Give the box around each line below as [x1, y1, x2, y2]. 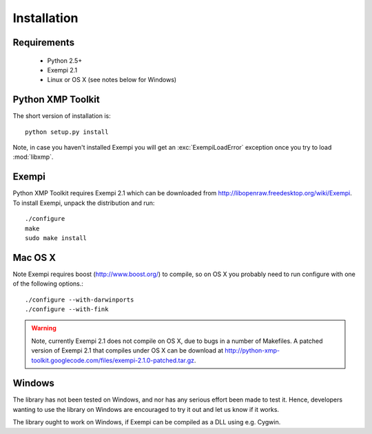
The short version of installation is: [12, 112, 112, 120]
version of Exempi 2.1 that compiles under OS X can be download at [31, 346, 224, 355]
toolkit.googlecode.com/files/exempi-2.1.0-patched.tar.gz [31, 356, 195, 364]
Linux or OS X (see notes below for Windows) [47, 76, 177, 84]
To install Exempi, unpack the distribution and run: [12, 199, 155, 207]
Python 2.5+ [47, 56, 83, 65]
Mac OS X [12, 252, 56, 264]
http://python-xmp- [225, 346, 280, 355]
